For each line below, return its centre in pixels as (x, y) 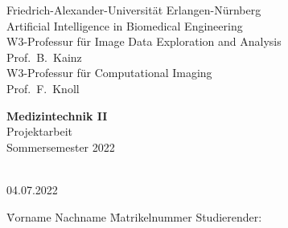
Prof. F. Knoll (43, 88)
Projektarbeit (39, 131)
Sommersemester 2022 (61, 147)
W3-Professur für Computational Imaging (109, 73)
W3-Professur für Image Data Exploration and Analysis (144, 41)
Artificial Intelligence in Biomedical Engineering (125, 25)
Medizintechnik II (57, 115)
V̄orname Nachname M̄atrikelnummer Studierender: (134, 216)
